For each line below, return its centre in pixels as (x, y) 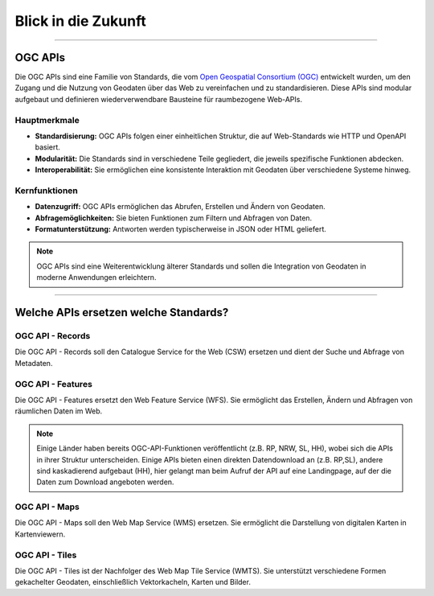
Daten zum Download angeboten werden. (105, 482)
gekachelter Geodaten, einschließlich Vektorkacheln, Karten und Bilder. (133, 582)
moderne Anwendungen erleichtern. (96, 277)
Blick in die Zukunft (80, 21)
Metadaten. (34, 363)
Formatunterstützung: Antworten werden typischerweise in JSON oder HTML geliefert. (181, 229)
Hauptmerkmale (47, 120)
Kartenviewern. (40, 534)
